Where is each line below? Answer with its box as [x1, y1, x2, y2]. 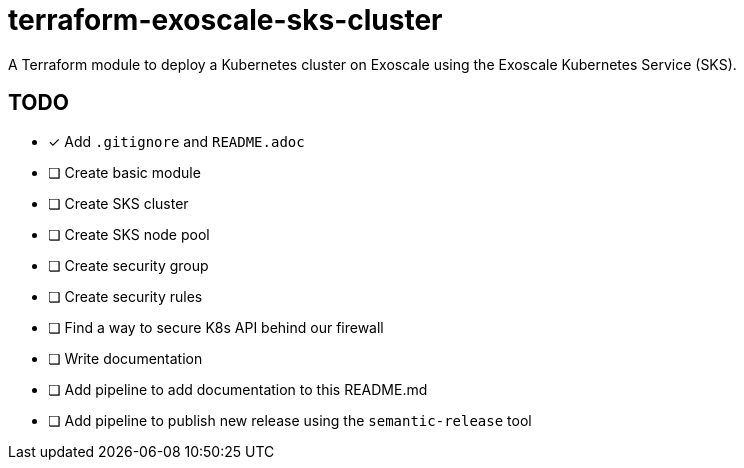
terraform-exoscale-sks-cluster [8, 3, 443, 37]
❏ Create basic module [48, 163, 201, 181]
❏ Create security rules [48, 287, 203, 305]
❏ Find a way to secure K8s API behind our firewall [48, 318, 384, 336]
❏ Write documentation [48, 349, 203, 367]
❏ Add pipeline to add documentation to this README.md [48, 380, 428, 398]
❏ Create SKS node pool [48, 225, 210, 243]
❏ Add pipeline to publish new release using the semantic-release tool [48, 411, 532, 429]
